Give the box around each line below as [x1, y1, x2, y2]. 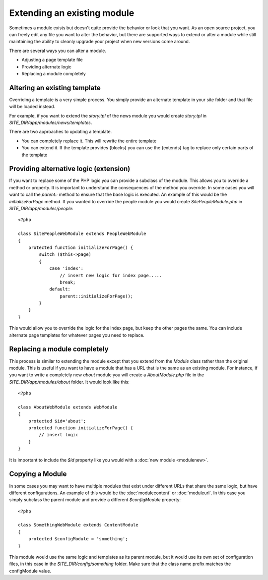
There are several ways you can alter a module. [9, 48, 106, 54]
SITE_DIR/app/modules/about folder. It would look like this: [9, 379, 130, 385]
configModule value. [9, 568, 52, 574]
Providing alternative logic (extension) [9, 165, 131, 173]
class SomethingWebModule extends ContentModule [18, 522, 138, 528]
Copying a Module [9, 470, 67, 478]
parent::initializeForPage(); [60, 293, 134, 299]
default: [49, 287, 70, 292]
